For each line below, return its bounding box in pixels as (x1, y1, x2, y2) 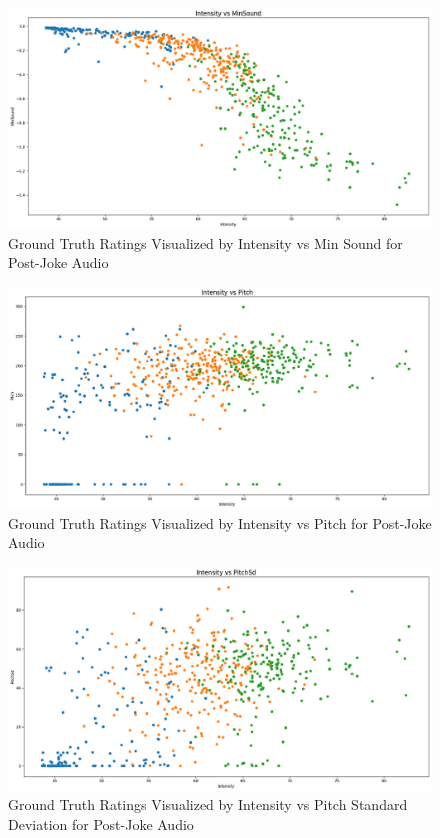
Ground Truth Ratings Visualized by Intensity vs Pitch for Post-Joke (8, 512, 432, 533)
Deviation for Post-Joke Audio (8, 813, 194, 834)
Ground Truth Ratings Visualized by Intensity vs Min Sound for (8, 232, 403, 253)
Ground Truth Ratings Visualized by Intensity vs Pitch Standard (8, 794, 408, 815)
